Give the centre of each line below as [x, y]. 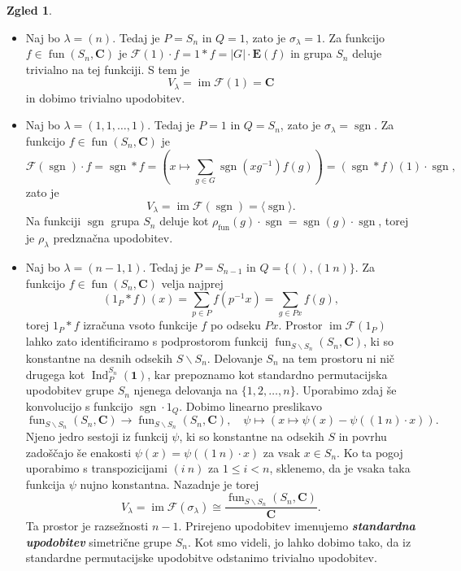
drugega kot [55, 374]
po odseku [235, 325]
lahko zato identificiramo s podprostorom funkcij [147, 341]
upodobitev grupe [70, 390]
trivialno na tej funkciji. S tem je [107, 69]
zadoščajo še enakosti [78, 452]
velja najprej [192, 283]
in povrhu [363, 436]
